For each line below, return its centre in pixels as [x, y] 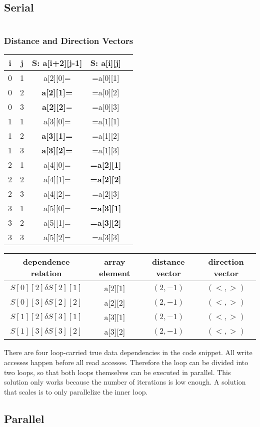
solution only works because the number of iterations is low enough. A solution [125, 382]
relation [46, 273]
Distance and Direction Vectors [69, 41]
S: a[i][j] [106, 63]
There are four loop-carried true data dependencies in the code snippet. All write [128, 352]
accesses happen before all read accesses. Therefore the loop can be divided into [126, 362]
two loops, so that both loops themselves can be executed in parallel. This [117, 372]
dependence [46, 262]
